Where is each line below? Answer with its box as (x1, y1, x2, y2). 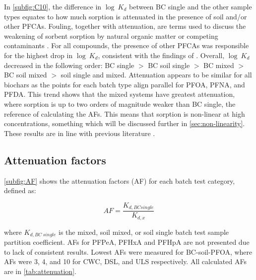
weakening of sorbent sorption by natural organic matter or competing (4, 30, 218, 41)
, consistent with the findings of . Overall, (98, 50, 225, 60)
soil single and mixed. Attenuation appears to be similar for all (61, 70, 252, 80)
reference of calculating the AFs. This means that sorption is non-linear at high (4, 108, 245, 119)
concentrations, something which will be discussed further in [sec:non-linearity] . (4, 118, 245, 129)
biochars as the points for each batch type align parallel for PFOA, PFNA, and (4, 79, 245, 89)
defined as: (4, 185, 36, 196)
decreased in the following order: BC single (4, 60, 134, 70)
